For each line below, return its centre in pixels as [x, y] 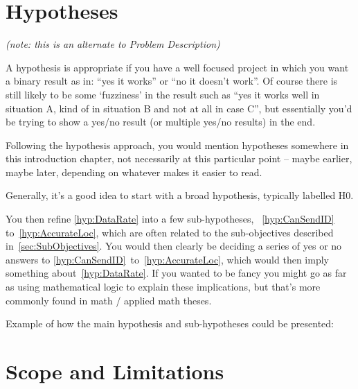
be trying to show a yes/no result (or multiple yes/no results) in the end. [161, 122]
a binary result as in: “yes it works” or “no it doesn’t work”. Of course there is [172, 81]
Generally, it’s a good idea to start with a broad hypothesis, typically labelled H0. [180, 195]
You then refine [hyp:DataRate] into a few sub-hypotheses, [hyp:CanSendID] [170, 219]
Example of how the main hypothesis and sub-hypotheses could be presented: [170, 323]
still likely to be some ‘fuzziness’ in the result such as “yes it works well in [163, 94]
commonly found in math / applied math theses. [109, 300]
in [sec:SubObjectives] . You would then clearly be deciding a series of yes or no [174, 246]
